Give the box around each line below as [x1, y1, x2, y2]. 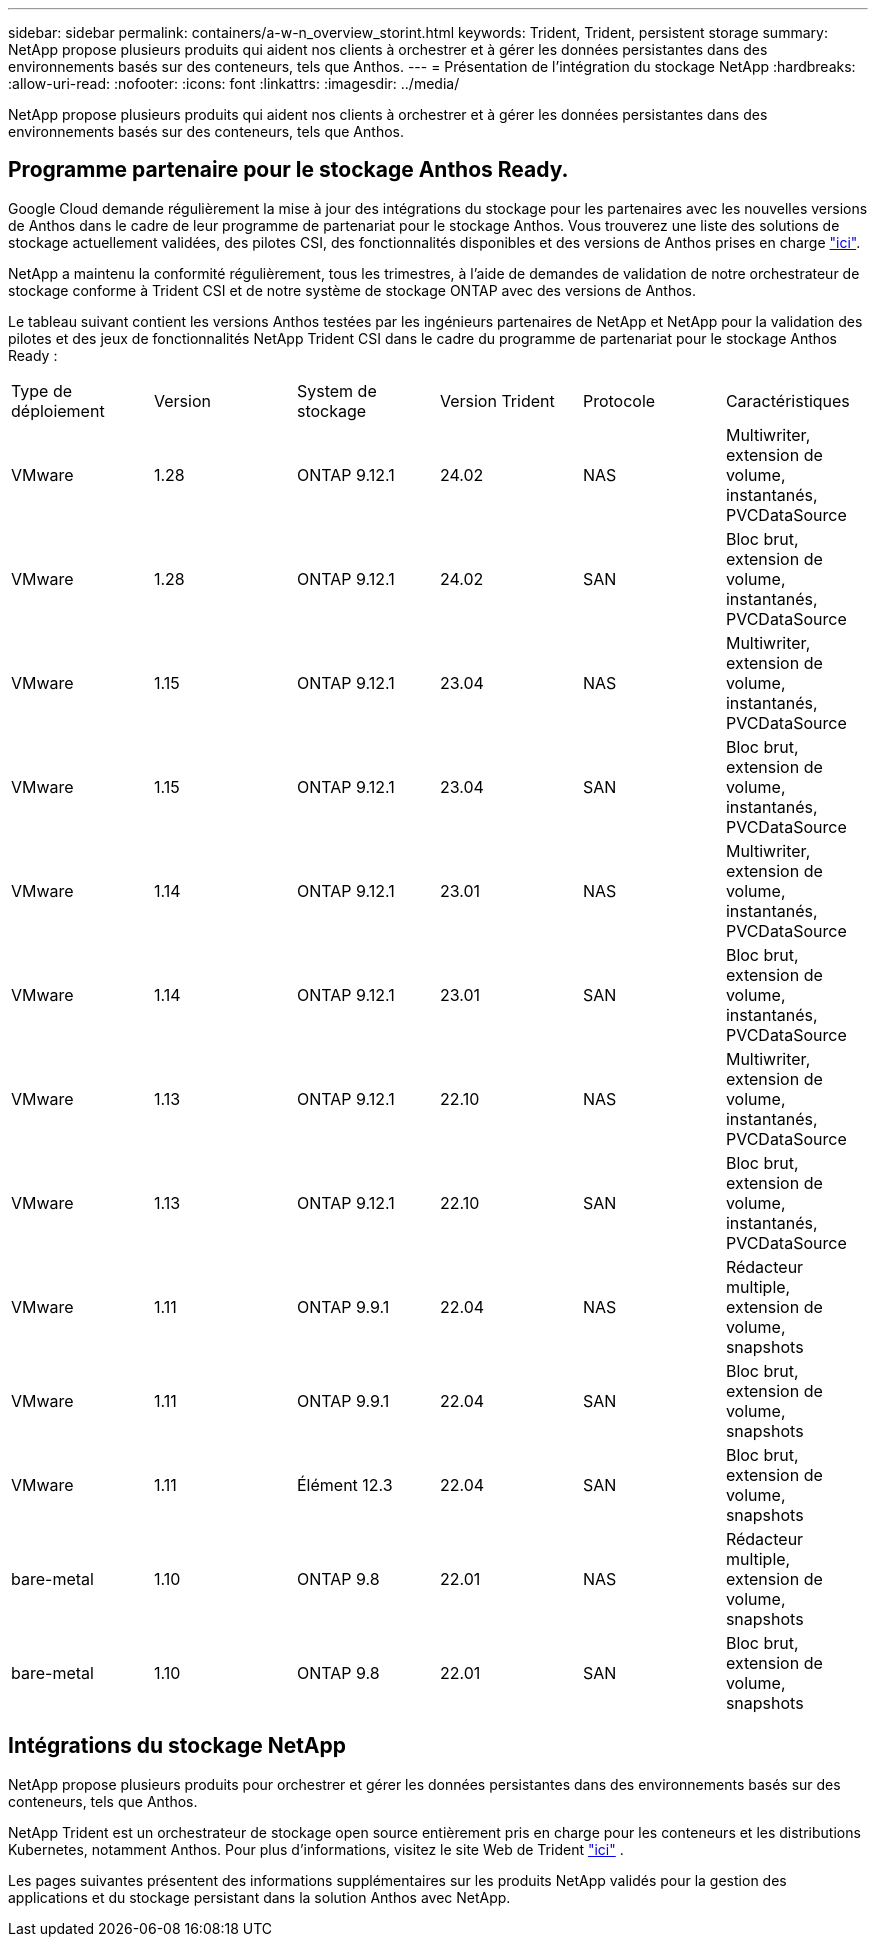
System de [296, 380, 377, 401]
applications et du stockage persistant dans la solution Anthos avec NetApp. [8, 1888, 511, 1906]
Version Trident [439, 390, 555, 411]
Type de [11, 380, 73, 401]
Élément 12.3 [296, 1474, 393, 1495]
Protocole [582, 390, 656, 411]
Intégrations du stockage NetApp [8, 1733, 347, 1759]
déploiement [11, 400, 105, 421]
